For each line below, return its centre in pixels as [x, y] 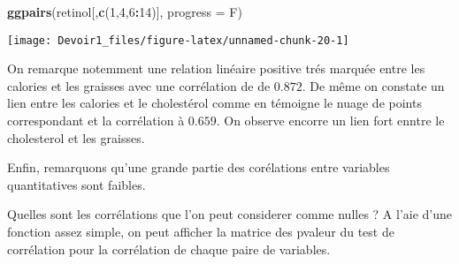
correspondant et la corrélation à [96, 121]
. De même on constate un [373, 85]
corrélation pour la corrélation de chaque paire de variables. [169, 249]
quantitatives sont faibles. [76, 184]
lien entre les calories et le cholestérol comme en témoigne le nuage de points [214, 103]
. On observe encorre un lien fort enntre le [330, 121]
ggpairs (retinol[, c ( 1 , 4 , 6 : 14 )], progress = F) [125, 11]
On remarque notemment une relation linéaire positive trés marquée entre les [216, 68]
